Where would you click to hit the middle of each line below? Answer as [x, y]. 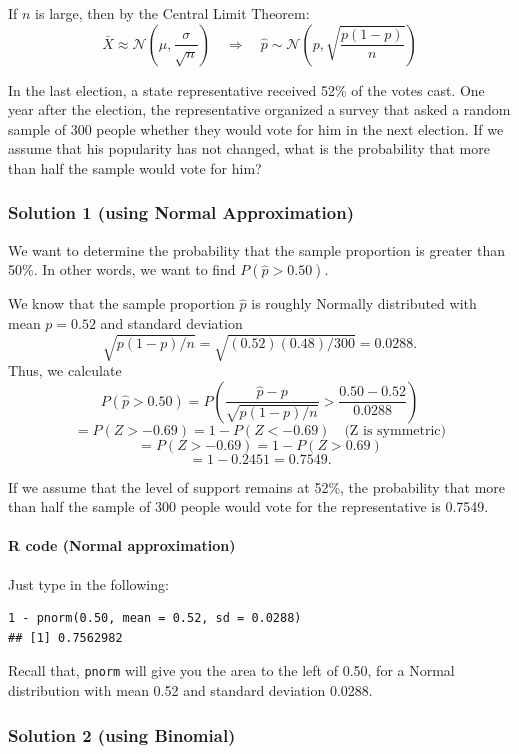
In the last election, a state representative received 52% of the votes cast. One [246, 89]
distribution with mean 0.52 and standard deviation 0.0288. [190, 690]
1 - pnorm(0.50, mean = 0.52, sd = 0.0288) [155, 618]
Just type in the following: [88, 583]
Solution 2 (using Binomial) [122, 734]
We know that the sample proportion [121, 303]
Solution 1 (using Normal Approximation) [181, 212]
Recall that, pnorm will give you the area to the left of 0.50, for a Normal [231, 670]
